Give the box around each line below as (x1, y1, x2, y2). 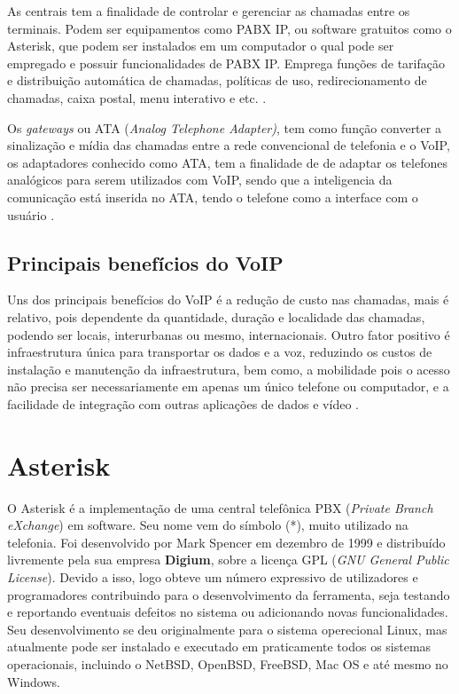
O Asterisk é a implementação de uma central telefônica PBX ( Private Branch (7, 498, 433, 517)
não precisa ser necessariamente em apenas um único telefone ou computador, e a (7, 377, 449, 396)
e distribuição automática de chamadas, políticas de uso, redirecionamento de (7, 71, 427, 90)
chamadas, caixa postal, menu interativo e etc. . (7, 88, 267, 106)
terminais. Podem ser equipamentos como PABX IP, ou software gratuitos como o (7, 19, 452, 37)
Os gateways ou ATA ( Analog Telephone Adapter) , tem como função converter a (7, 118, 441, 137)
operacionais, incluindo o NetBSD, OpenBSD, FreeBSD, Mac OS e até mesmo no (7, 654, 448, 673)
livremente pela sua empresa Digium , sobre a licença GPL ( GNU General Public (7, 550, 449, 569)
